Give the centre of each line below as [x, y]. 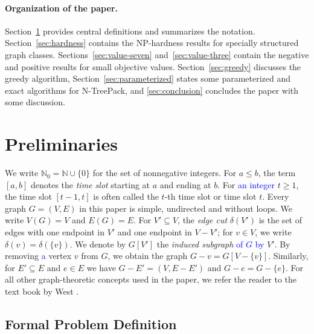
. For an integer [246, 184]
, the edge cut [203, 220]
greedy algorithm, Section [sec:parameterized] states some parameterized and [148, 78]
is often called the [126, 196]
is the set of [280, 220]
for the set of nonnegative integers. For [165, 173]
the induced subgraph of [200, 244]
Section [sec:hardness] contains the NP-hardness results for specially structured [152, 43]
